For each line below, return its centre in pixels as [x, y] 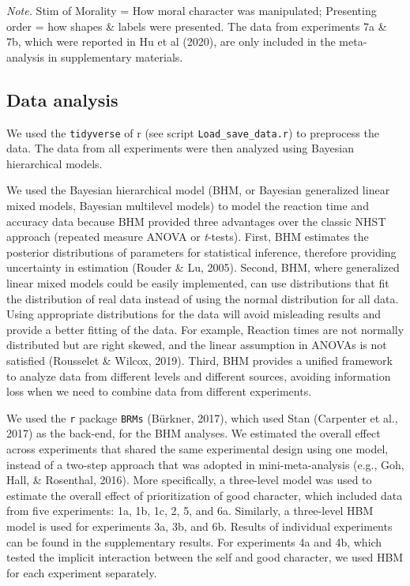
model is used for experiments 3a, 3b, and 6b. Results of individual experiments [199, 526]
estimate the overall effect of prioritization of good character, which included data [205, 495]
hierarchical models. [55, 163]
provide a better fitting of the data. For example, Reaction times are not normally [205, 329]
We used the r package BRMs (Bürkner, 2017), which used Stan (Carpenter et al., [202, 417]
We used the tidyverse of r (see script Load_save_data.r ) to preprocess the [193, 132]
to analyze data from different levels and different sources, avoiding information [199, 376]
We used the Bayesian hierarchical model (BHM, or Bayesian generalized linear [198, 190]
